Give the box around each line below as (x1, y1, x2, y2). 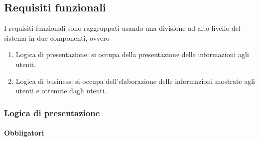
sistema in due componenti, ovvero (4, 32, 110, 43)
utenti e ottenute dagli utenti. (15, 85, 107, 96)
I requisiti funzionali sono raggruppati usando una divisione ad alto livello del (4, 23, 241, 33)
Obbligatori (4, 128, 44, 138)
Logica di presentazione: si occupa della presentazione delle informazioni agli (15, 49, 249, 60)
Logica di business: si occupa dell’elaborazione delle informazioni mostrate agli (15, 75, 255, 86)
